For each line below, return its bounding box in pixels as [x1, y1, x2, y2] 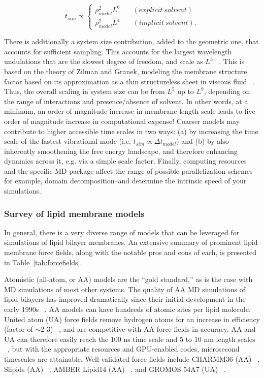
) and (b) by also [176, 136, 229, 146]
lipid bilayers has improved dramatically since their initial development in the [4, 294, 246, 304]
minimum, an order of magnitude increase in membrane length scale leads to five [4, 106, 255, 116]
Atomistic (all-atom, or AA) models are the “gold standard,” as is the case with [4, 274, 253, 285]
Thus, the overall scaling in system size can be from [4, 86, 165, 97]
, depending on [204, 86, 250, 97]
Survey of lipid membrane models [4, 207, 145, 219]
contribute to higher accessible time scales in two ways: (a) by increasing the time [4, 125, 258, 136]
